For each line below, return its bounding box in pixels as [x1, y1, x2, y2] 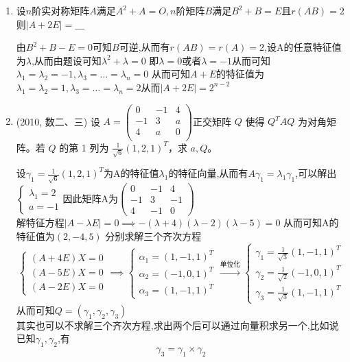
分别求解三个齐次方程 [105, 228, 202, 243]
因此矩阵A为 [62, 191, 119, 205]
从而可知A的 [283, 215, 339, 230]
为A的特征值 [104, 166, 159, 180]
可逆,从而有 [119, 40, 170, 54]
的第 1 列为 [59, 140, 109, 154]
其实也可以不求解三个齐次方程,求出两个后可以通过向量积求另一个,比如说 [16, 317, 339, 332]
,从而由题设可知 [31, 53, 102, 67]
